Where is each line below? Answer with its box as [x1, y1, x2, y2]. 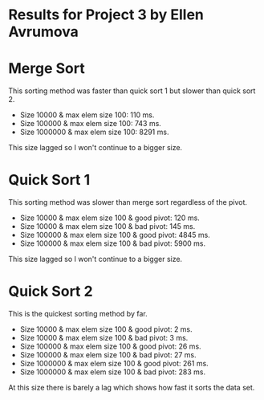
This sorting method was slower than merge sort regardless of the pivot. [8, 198, 247, 207]
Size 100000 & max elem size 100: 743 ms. [19, 119, 162, 129]
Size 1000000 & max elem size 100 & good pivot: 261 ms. [19, 359, 209, 368]
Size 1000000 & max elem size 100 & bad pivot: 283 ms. [19, 367, 206, 377]
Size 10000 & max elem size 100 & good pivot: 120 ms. [19, 213, 201, 222]
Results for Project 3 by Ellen [8, 6, 205, 24]
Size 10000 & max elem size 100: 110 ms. [19, 110, 155, 120]
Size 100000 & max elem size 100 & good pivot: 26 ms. [19, 341, 202, 351]
